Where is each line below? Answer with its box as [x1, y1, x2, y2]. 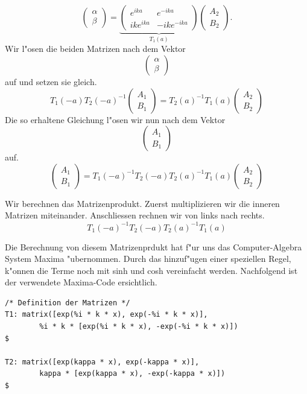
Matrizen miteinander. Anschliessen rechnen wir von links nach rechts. [5, 209, 265, 221]
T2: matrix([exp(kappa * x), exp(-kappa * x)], [5, 357, 200, 366]
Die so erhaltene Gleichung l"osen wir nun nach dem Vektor [5, 113, 226, 126]
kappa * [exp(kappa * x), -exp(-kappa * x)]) [39, 369, 226, 378]
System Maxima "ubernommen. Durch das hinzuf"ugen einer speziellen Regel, [5, 252, 291, 265]
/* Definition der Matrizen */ [5, 298, 130, 307]
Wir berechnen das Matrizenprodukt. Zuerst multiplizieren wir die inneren [5, 197, 280, 209]
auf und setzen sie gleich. [5, 75, 97, 88]
